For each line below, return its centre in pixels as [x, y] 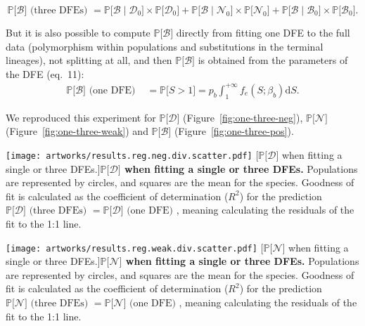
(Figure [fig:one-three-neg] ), [243, 117]
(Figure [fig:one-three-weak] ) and [77, 131]
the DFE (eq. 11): [45, 73]
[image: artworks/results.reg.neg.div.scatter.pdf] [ [132, 154]
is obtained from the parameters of [273, 60]
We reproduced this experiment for [81, 117]
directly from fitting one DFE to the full [263, 32]
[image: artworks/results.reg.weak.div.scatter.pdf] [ [135, 247]
